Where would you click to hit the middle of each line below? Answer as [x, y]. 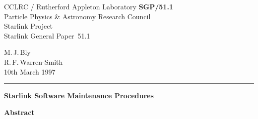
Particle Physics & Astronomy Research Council [77, 16]
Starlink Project [28, 26]
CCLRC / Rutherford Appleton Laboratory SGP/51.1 [89, 6]
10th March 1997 [30, 71]
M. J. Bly [17, 52]
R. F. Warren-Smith [33, 61]
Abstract [19, 112]
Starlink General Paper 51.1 [47, 35]
